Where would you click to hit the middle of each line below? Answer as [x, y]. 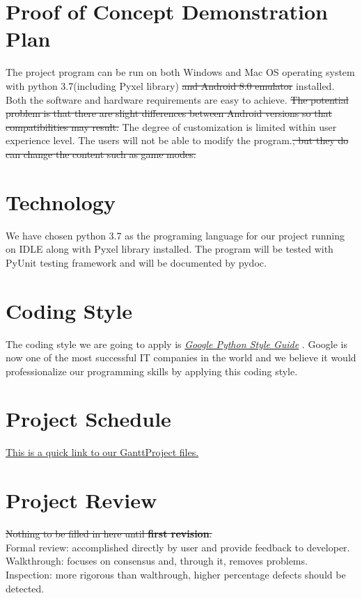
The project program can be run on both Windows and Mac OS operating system [180, 72]
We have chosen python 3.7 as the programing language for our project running [175, 235]
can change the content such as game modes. [101, 154]
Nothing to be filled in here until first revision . [109, 534]
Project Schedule [88, 419]
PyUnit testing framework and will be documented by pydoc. [136, 262]
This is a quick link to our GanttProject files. [102, 452]
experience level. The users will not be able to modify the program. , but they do [177, 140]
